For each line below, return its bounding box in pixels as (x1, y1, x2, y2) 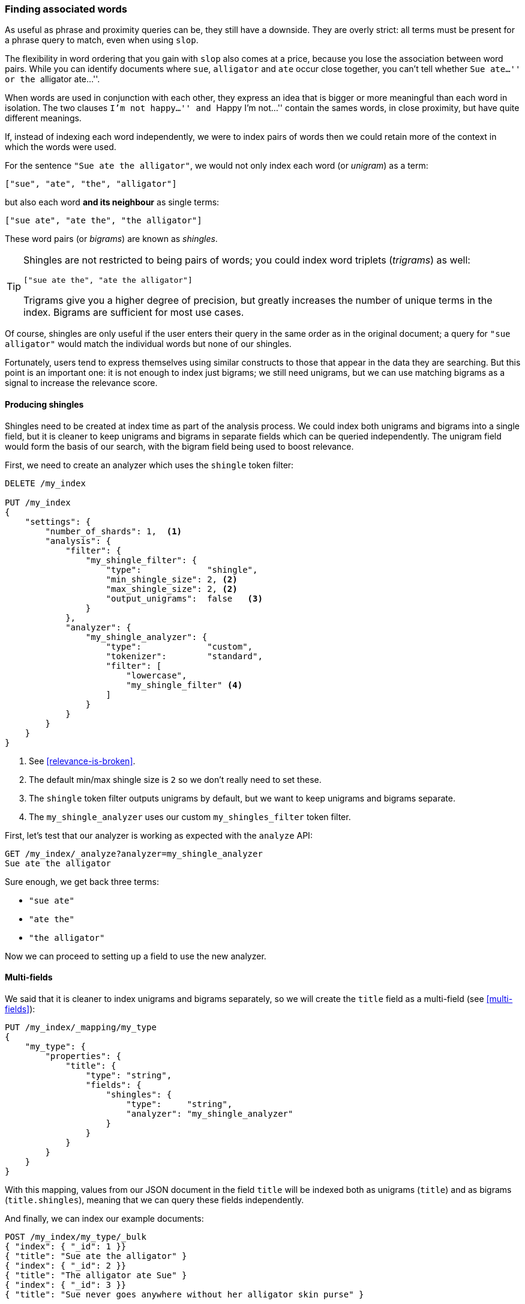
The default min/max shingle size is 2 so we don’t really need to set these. (29, 774, 322, 785)
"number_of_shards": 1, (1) (45, 526, 182, 536)
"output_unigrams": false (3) (106, 593, 263, 603)
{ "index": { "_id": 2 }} (5, 1260, 127, 1270)
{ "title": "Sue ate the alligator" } (5, 1251, 187, 1261)
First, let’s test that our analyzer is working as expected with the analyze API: (5, 830, 313, 841)
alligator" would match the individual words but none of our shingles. (5, 339, 292, 349)
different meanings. (5, 113, 82, 124)
